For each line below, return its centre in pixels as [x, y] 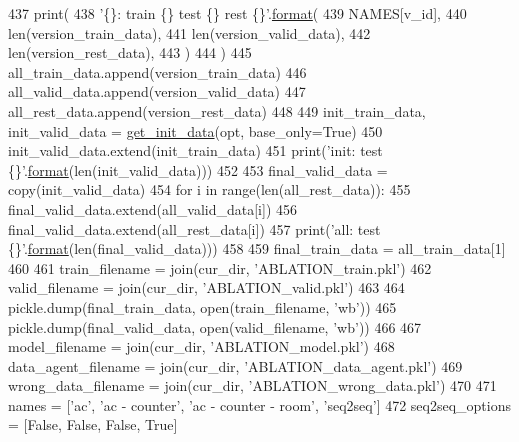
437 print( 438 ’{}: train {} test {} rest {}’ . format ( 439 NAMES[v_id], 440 [237, 13]
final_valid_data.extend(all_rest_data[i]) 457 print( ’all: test [194, 228]
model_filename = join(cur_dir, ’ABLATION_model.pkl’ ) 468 [201, 346]
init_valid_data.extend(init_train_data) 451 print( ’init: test [195, 150]
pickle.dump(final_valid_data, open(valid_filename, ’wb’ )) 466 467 [215, 326]
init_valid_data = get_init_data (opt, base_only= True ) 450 [195, 130]
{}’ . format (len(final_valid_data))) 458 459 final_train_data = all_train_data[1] [257, 248]
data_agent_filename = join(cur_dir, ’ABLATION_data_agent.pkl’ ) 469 [235, 365]
